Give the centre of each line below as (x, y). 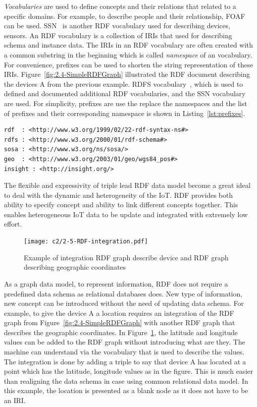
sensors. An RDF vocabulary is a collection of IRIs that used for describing (118, 35)
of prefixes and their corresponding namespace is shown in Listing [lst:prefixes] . (125, 113)
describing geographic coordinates (75, 267)
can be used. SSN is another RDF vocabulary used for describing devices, (117, 26)
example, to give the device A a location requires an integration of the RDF (119, 313)
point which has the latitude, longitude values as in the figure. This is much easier (128, 371)
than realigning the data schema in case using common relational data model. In (126, 380)
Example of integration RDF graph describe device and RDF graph (126, 257)
